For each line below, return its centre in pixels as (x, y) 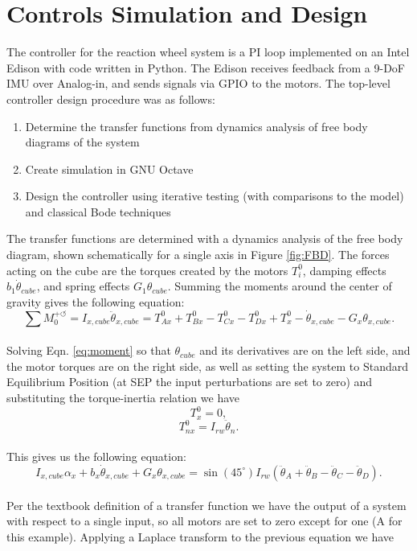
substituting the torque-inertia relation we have (123, 398)
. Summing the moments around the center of (280, 286)
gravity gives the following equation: (96, 301)
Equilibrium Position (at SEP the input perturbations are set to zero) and (190, 382)
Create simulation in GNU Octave (109, 169)
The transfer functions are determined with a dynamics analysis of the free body (205, 238)
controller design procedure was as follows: (111, 99)
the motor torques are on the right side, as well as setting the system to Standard (208, 366)
